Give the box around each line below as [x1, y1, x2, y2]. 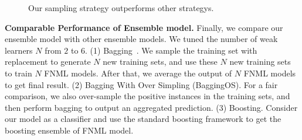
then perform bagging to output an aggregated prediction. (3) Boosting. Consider [5, 101, 298, 113]
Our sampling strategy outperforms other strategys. [28, 2, 214, 13]
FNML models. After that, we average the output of [44, 66, 232, 79]
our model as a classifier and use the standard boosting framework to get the [5, 113, 281, 125]
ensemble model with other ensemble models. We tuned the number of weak [5, 33, 278, 45]
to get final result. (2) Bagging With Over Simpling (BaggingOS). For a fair [5, 78, 278, 90]
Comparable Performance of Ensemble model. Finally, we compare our [5, 21, 283, 33]
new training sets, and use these [103, 55, 218, 68]
